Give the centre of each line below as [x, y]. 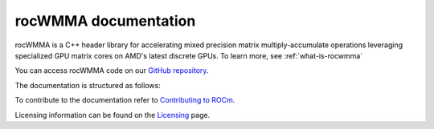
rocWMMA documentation [105, 21]
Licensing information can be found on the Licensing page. [113, 115]
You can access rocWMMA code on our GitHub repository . [112, 71]
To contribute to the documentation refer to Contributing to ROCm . [125, 100]
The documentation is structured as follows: [88, 85]
